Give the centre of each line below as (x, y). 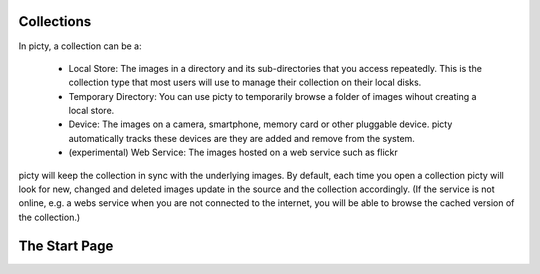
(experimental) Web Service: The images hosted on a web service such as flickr (233, 152)
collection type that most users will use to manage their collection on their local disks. (245, 82)
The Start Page (66, 245)
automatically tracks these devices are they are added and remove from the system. (241, 138)
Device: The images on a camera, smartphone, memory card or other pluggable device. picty (260, 124)
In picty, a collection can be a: (80, 46)
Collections (55, 21)
